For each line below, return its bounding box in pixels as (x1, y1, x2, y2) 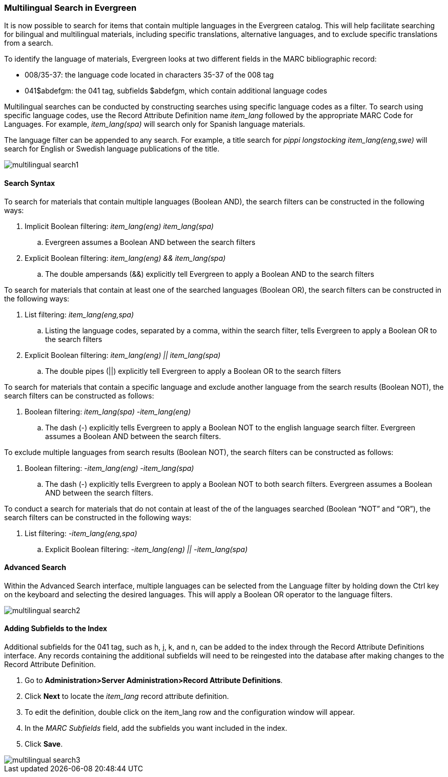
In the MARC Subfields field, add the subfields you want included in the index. (25, 724, 288, 733)
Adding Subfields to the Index (4, 624, 107, 633)
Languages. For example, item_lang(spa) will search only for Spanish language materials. (4, 120, 306, 129)
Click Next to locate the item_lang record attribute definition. (25, 692, 229, 701)
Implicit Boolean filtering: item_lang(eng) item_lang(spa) (25, 221, 214, 231)
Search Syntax (4, 178, 55, 187)
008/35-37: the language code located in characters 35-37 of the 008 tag (25, 70, 274, 80)
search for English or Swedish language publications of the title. (4, 144, 220, 154)
